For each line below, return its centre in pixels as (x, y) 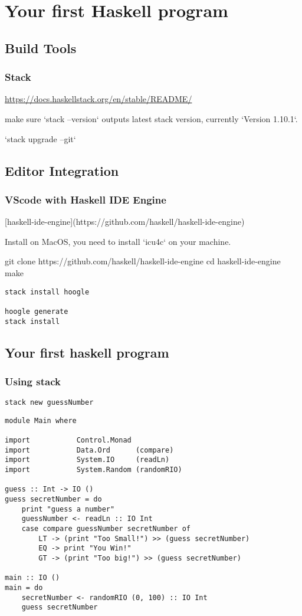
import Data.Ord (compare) (89, 450)
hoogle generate (37, 311)
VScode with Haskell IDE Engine (86, 199)
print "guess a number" (68, 509)
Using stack (33, 381)
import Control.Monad (68, 440)
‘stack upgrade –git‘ (40, 138)
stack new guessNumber (49, 403)
